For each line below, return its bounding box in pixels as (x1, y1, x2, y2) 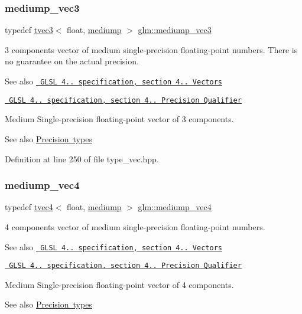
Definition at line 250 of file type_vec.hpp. (5, 152, 159, 165)
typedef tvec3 (5, 24, 53, 36)
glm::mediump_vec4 (138, 201, 212, 213)
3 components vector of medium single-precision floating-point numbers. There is (5, 43, 298, 55)
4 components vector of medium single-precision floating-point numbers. (5, 220, 265, 233)
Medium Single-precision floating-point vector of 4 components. (5, 278, 234, 290)
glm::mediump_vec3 (138, 24, 212, 36)
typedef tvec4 (5, 201, 53, 213)
